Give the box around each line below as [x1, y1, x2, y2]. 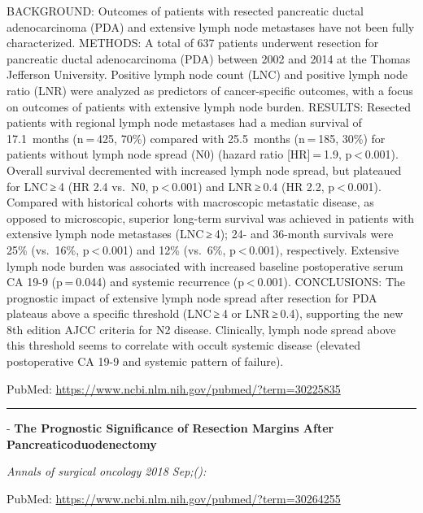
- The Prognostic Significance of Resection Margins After [7, 420, 334, 437]
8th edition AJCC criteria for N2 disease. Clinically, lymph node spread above [7, 320, 396, 337]
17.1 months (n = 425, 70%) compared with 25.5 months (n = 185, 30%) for [7, 129, 386, 146]
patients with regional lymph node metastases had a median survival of [7, 114, 362, 131]
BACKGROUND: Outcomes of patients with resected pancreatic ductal [7, 2, 364, 19]
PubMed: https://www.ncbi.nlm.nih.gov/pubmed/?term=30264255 [7, 490, 341, 507]
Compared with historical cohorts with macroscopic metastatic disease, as [7, 193, 374, 211]
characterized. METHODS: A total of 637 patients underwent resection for [7, 34, 379, 51]
